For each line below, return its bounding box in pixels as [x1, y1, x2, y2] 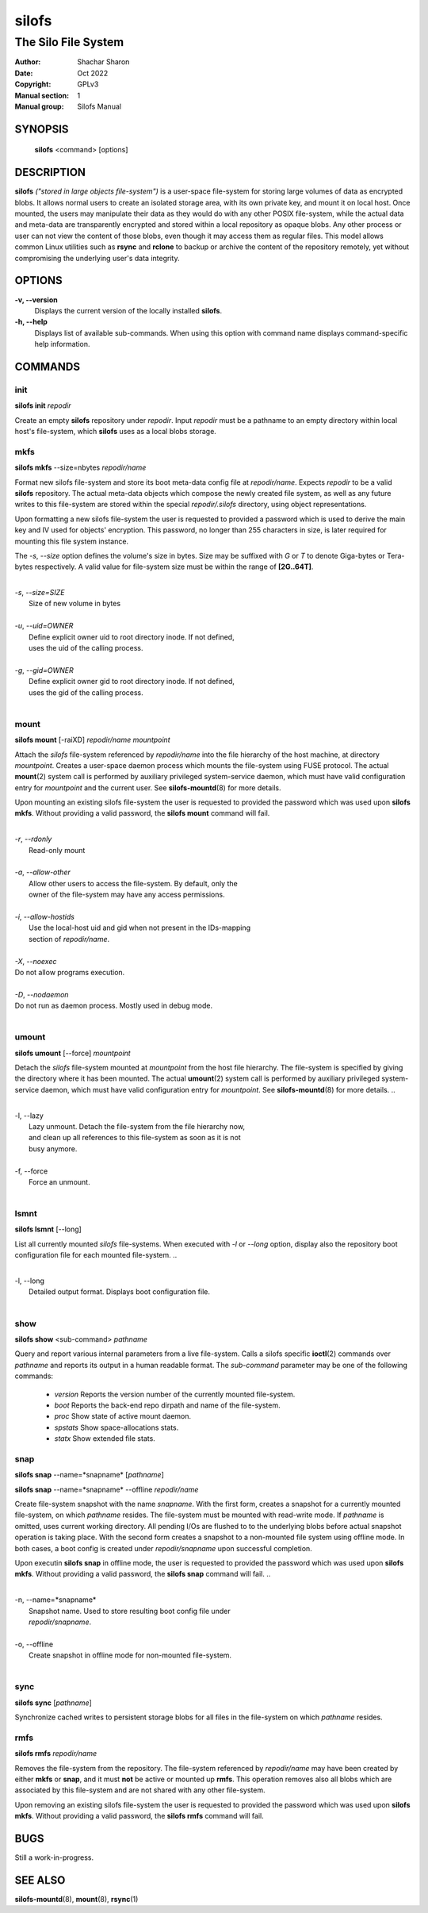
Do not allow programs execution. [14, 967, 125, 977]
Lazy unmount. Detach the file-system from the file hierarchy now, [29, 1121, 246, 1131]
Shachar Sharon [77, 57, 130, 67]
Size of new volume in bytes [29, 599, 121, 609]
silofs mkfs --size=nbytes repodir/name [14, 463, 147, 472]
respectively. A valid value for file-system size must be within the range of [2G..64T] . [34, 562, 314, 571]
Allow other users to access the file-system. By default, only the [29, 878, 238, 888]
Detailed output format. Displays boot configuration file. [29, 1287, 210, 1296]
